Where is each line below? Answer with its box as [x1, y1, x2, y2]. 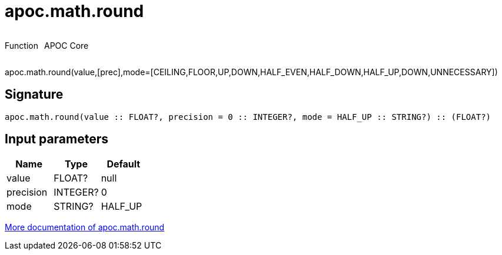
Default [107, 158, 141, 170]
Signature [5, 87, 64, 102]
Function [5, 40, 38, 51]
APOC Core [44, 40, 89, 51]
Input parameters [5, 132, 109, 147]
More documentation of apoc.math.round [5, 222, 165, 233]
